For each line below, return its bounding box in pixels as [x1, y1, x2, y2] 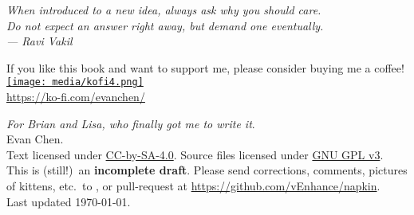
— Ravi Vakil [6, 33, 73, 49]
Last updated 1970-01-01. [6, 193, 131, 209]
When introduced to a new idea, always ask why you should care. [6, 2, 321, 18]
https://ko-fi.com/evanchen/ [6, 88, 145, 105]
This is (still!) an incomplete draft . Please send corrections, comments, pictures [6, 162, 408, 178]
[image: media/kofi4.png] [6, 76, 144, 88]
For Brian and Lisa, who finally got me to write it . [6, 115, 255, 131]
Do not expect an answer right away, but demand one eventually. [6, 17, 324, 33]
